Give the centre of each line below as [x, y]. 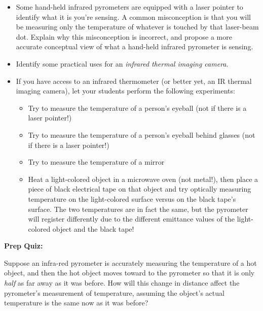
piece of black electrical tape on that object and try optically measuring [140, 189]
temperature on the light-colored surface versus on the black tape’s [132, 198]
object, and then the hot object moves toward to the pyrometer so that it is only [129, 273]
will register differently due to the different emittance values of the [131, 219]
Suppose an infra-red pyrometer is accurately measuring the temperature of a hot [130, 262]
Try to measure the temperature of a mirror [96, 162]
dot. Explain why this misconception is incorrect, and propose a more [124, 36]
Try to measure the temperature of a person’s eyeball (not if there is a [137, 107]
